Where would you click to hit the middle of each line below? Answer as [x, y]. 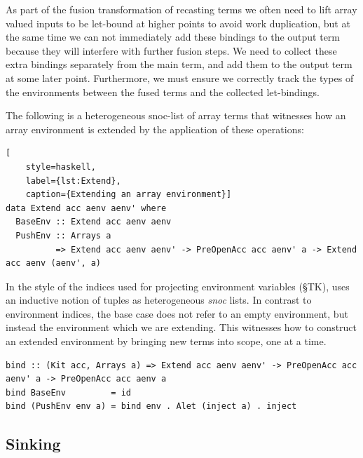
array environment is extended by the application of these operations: [155, 129]
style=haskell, [61, 167]
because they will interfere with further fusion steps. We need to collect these [171, 50]
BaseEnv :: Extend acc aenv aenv [94, 222]
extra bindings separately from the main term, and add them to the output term [179, 64]
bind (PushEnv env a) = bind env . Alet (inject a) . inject [151, 406]
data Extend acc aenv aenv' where [86, 208]
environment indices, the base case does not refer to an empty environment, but [177, 313]
